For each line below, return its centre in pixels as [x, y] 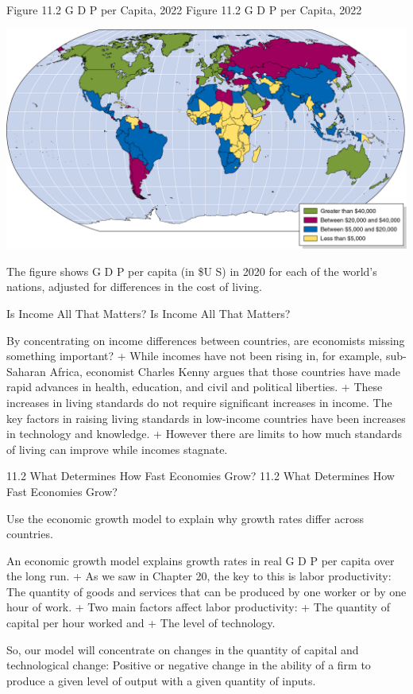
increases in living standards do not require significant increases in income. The [199, 402]
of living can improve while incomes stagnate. [117, 449]
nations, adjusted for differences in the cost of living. [135, 287]
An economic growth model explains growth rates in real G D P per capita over [201, 560]
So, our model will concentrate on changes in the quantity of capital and [183, 649]
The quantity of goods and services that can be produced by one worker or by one [206, 591]
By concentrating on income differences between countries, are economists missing [206, 340]
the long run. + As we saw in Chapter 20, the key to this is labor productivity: [199, 576]
